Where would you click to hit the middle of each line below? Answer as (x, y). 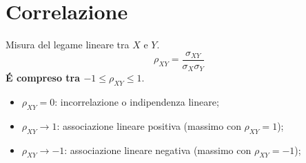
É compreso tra (43, 78)
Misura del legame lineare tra (68, 45)
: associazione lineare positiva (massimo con (149, 125)
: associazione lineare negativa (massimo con (158, 150)
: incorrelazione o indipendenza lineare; (137, 102)
